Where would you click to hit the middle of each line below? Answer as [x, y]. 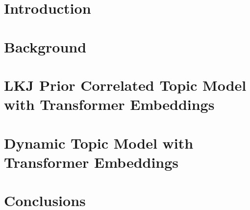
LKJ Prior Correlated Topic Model [125, 85]
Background [45, 46]
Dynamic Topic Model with [99, 143]
